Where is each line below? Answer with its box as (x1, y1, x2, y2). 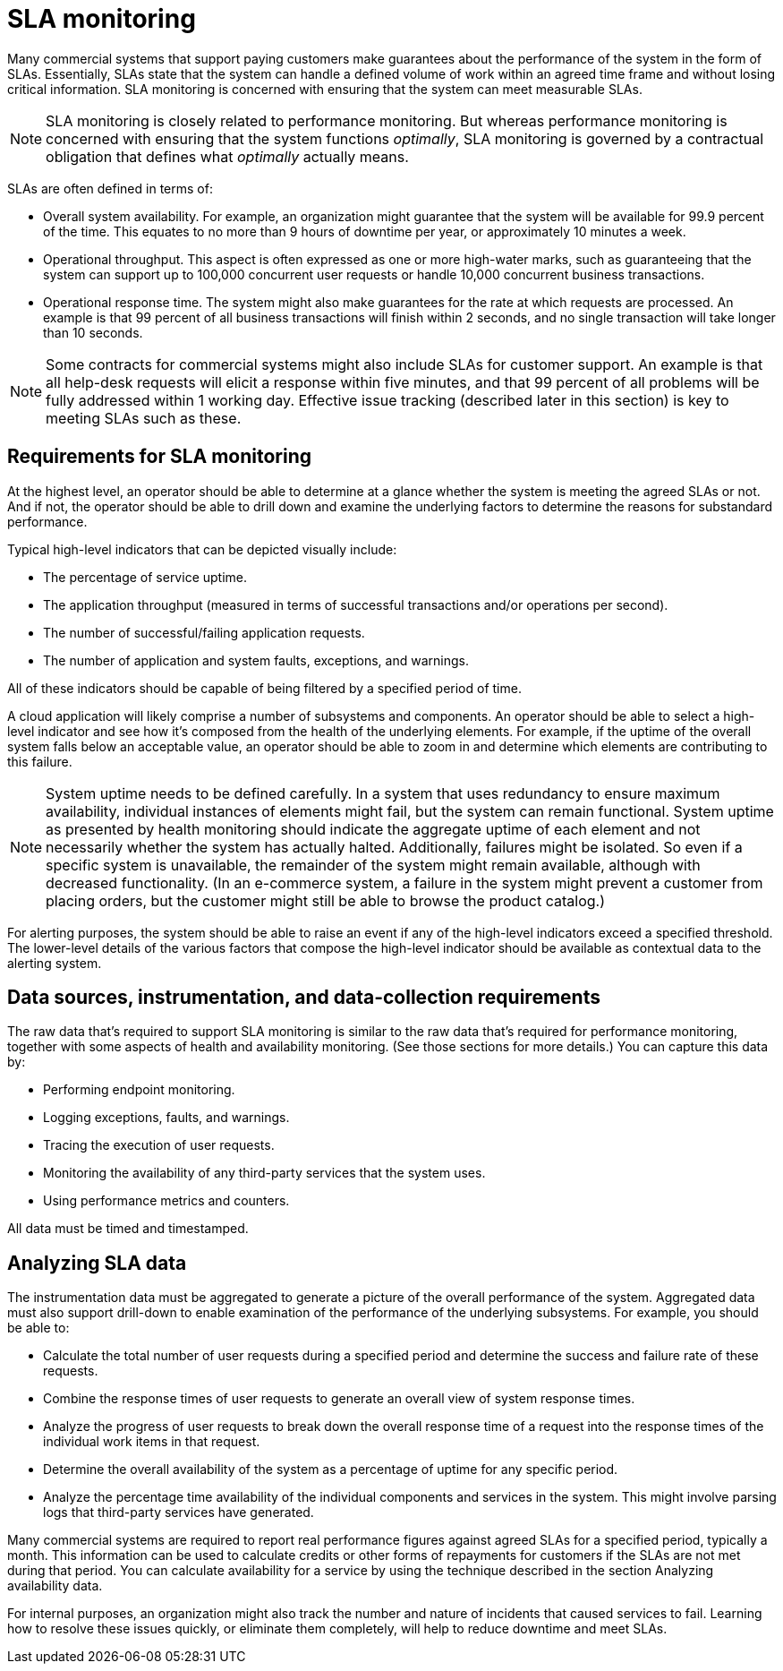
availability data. (7, 1578, 103, 1594)
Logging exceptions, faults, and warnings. (43, 1110, 290, 1126)
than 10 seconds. (43, 324, 143, 340)
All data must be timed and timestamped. (7, 1221, 249, 1237)
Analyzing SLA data (7, 1251, 187, 1274)
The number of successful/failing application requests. (43, 624, 365, 640)
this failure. (7, 753, 72, 769)
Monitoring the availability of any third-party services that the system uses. (43, 1165, 486, 1181)
